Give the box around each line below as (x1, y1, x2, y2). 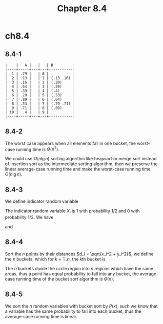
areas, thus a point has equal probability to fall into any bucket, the (5, 271, 139, 277)
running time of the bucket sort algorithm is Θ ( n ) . (16, 276, 115, 281)
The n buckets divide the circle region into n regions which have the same (5, 265, 154, 271)
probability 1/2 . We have (5, 215, 54, 220)
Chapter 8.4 (57, 3, 107, 14)
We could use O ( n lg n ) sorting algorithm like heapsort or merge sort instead (5, 156, 157, 162)
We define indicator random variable (5, 198, 79, 204)
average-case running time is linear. (5, 313, 78, 319)
